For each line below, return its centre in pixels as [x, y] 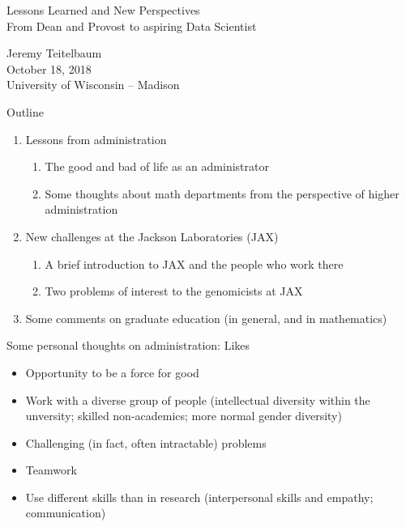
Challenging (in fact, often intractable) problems [146, 442]
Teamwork [51, 470]
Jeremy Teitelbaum [54, 53]
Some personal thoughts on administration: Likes [128, 345]
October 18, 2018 [49, 68]
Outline [25, 111]
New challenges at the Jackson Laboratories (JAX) [152, 236]
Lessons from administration [96, 139]
